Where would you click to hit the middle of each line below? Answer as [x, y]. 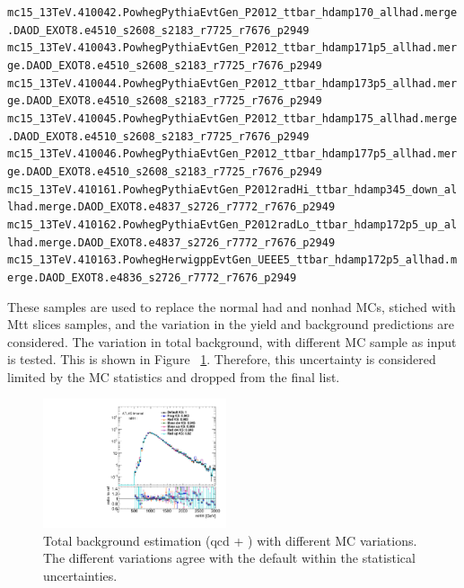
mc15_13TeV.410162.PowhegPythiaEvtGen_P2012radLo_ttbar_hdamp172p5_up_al [232, 224]
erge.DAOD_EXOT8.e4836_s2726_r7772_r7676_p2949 [152, 277]
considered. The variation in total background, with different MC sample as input [232, 341]
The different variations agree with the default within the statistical [229, 558]
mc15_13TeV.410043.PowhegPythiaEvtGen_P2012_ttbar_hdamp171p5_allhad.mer [232, 48]
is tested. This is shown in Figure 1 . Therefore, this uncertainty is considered [222, 359]
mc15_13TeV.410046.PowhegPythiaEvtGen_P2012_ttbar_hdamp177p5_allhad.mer [232, 154]
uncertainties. [80, 576]
